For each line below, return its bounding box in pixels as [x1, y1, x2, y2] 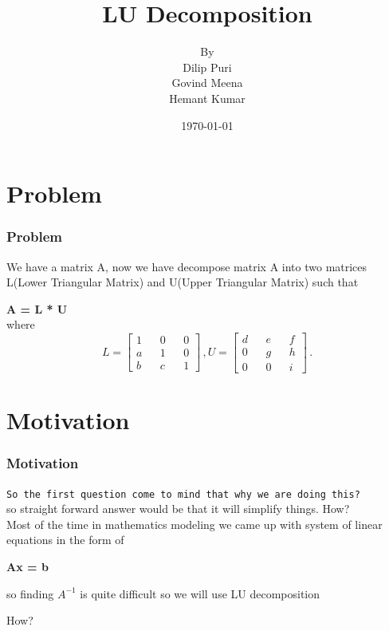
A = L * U [6, 300, 68, 317]
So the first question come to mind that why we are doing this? [6, 488, 360, 500]
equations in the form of [6, 531, 124, 548]
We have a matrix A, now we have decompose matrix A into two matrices [6, 258, 367, 274]
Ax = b [6, 558, 49, 574]
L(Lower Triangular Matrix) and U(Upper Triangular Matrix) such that [6, 274, 359, 290]
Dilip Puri [183, 58, 232, 75]
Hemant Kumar [169, 89, 246, 106]
